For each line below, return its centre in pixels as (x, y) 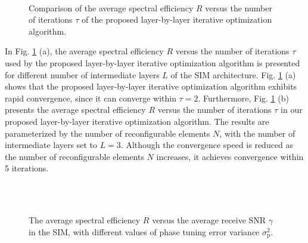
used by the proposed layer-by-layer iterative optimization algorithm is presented (153, 62)
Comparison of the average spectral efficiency (111, 7)
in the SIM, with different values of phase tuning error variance (144, 231)
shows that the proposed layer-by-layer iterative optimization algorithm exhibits (151, 86)
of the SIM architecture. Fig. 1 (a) (233, 74)
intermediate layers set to (51, 145)
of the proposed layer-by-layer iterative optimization (177, 19)
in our (292, 110)
